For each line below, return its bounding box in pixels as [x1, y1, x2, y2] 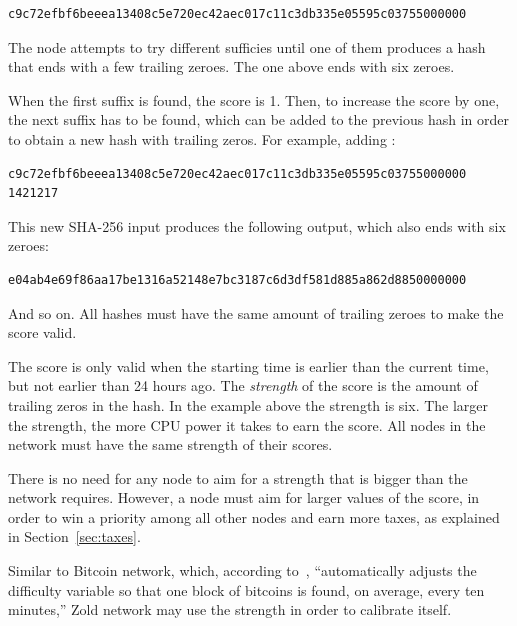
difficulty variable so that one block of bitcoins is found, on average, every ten [8, 579, 485, 600]
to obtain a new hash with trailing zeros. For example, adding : [8, 128, 396, 149]
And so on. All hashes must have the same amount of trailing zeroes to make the [8, 302, 504, 323]
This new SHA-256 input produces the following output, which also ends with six [8, 215, 506, 236]
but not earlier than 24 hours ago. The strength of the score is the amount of [8, 375, 478, 396]
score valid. [8, 322, 77, 343]
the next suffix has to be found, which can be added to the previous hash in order [8, 109, 509, 130]
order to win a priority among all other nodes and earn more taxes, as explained [8, 506, 500, 527]
